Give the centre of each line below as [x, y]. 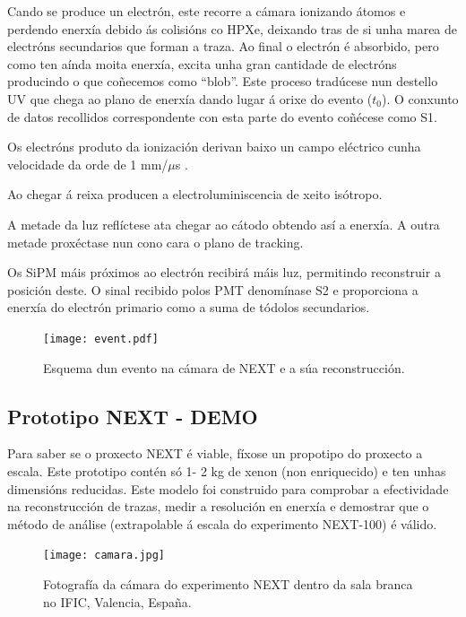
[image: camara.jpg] [104, 556]
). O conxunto [420, 98]
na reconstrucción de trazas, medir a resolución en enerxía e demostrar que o [218, 506]
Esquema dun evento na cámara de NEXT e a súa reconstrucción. [224, 367]
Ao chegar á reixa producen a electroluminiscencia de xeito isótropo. [195, 194]
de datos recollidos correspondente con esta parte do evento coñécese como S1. [222, 116]
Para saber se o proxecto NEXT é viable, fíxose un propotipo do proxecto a [215, 453]
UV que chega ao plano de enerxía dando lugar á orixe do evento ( [190, 98]
